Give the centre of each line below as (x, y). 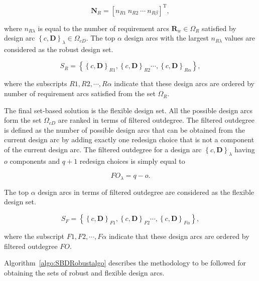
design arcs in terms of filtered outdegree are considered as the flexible (146, 192)
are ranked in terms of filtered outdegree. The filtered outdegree (156, 120)
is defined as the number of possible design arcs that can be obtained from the (125, 129)
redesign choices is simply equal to (132, 161)
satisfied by (219, 28)
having (245, 150)
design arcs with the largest (166, 38)
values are (240, 38)
